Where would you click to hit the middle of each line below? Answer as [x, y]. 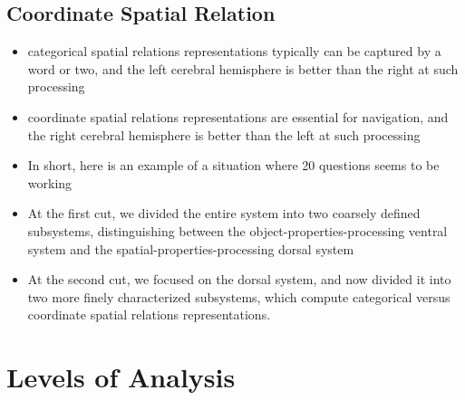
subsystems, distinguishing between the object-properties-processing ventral [237, 230]
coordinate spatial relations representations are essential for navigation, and [238, 116]
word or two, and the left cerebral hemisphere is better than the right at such [243, 68]
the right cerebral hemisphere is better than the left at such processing [224, 134]
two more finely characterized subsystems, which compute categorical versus [239, 296]
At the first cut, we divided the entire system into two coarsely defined [224, 213]
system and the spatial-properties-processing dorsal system [191, 248]
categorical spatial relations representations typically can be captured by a [234, 51]
